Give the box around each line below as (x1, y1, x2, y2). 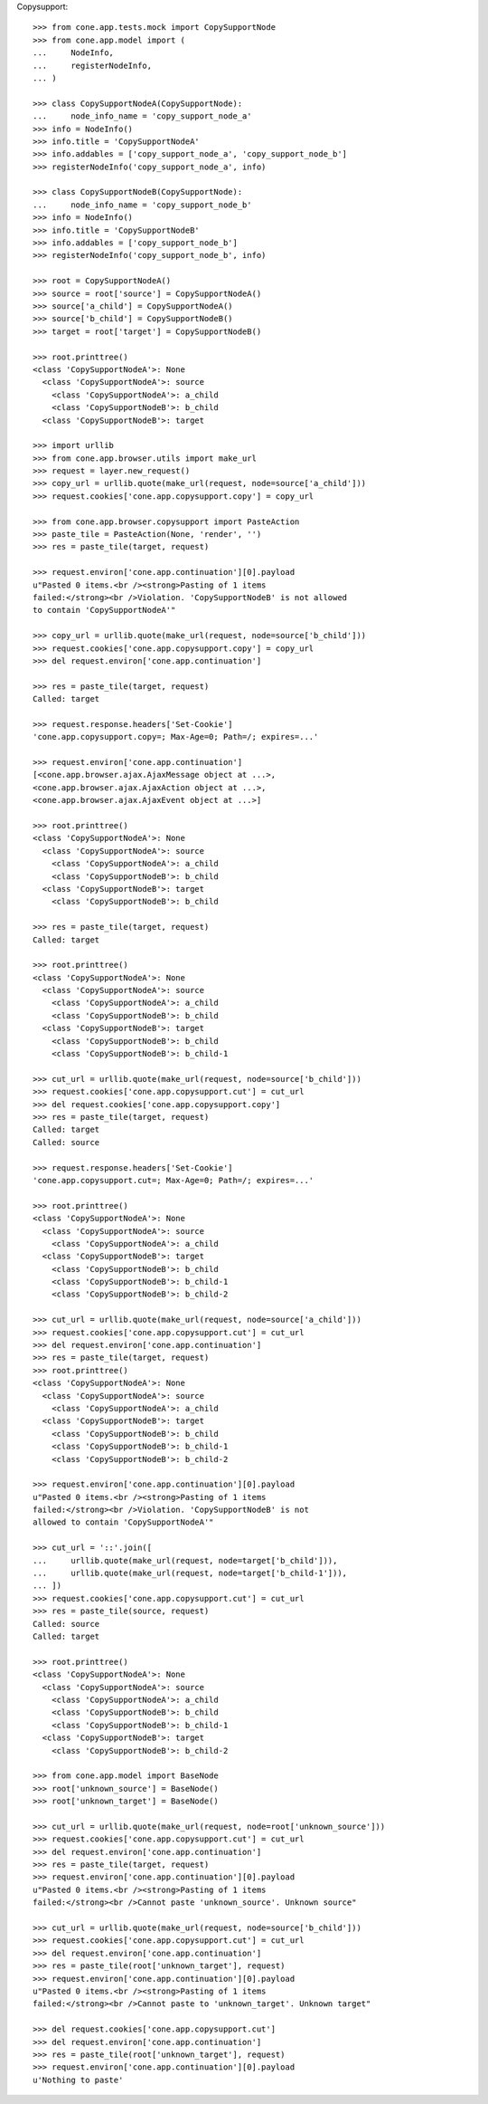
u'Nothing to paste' (33, 2074, 124, 2085)
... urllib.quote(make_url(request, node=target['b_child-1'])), (33, 1568, 348, 1579)
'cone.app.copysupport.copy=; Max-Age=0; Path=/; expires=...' (33, 732, 319, 742)
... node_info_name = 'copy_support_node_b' (33, 199, 252, 210)
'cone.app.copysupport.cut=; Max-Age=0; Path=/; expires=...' (33, 1175, 314, 1185)
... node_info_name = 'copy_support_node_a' (33, 111, 252, 121)
